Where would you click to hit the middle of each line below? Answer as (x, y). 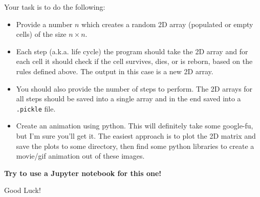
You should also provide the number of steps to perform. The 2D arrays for (134, 88)
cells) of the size (41, 34)
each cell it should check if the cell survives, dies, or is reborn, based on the (134, 61)
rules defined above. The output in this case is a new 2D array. (115, 71)
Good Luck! (23, 190)
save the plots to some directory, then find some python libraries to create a (135, 146)
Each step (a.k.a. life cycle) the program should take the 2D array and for (132, 51)
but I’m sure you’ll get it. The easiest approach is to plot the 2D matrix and (136, 136)
